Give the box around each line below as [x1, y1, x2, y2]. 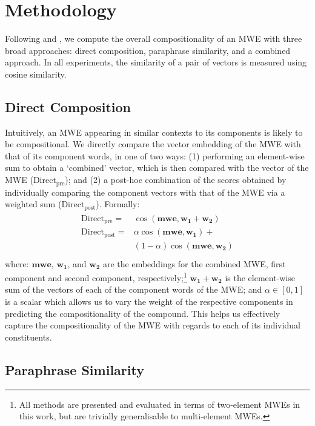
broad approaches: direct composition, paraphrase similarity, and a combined [5, 44, 291, 56]
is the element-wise [225, 271, 296, 284]
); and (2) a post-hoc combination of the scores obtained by [65, 173, 287, 186]
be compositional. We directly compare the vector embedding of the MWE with [5, 138, 301, 150]
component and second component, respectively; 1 [5, 270, 187, 284]
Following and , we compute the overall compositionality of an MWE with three [5, 32, 302, 45]
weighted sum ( [5, 198, 62, 210]
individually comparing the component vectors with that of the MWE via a [5, 185, 285, 198]
